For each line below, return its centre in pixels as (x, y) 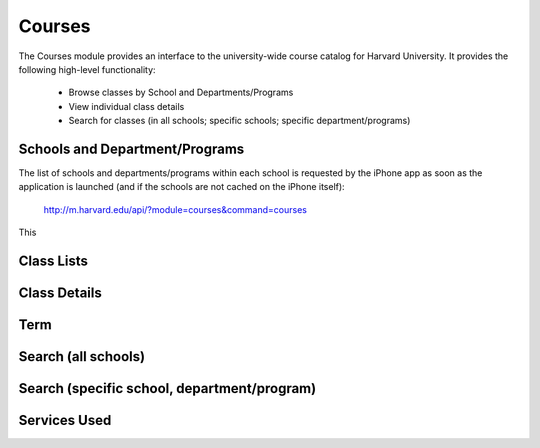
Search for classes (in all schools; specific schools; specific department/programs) (239, 121)
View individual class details (126, 106)
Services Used (65, 420)
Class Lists (53, 261)
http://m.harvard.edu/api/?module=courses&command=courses (175, 209)
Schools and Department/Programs (131, 148)
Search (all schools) (81, 356)
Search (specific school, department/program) (167, 388)
